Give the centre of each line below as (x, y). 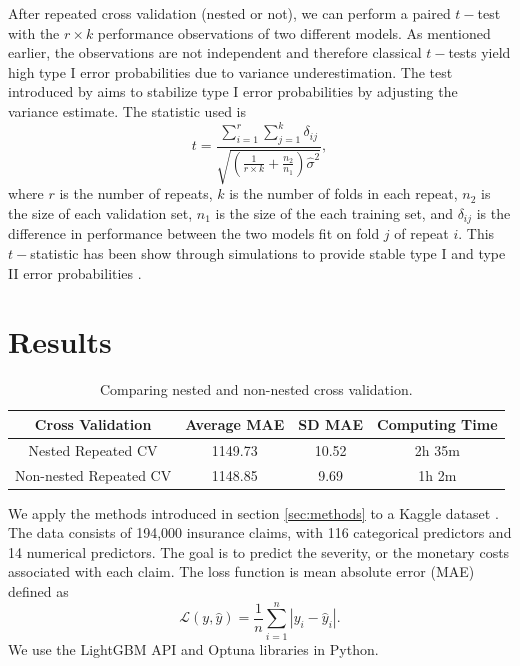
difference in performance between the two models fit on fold (194, 233)
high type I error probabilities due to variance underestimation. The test (230, 71)
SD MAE (330, 423)
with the (34, 32)
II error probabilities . (75, 272)
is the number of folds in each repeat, (343, 193)
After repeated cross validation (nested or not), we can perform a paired (229, 13)
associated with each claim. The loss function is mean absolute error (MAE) (241, 571)
